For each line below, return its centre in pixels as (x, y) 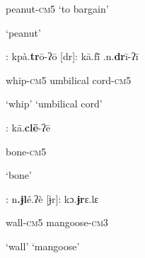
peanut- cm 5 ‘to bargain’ (57, 8)
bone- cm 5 (26, 151)
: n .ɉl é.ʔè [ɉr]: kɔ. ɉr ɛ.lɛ (52, 198)
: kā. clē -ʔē (28, 127)
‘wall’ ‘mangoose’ (43, 246)
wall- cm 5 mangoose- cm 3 (57, 222)
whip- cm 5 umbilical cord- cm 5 (69, 80)
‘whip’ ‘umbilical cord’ (54, 104)
